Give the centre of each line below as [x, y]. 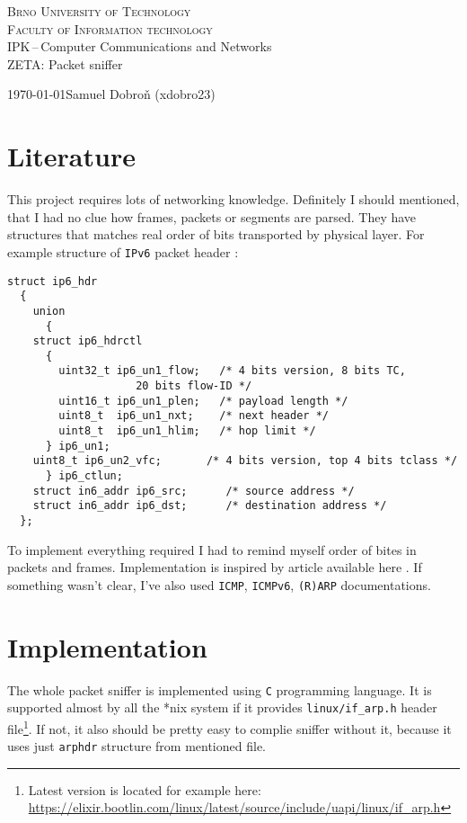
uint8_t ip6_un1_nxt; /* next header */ [194, 416]
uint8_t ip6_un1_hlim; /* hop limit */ [187, 431]
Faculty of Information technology [110, 28]
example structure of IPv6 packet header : [123, 251]
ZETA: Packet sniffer [65, 63]
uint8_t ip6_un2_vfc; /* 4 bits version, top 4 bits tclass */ [245, 461]
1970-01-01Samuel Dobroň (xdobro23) [111, 94]
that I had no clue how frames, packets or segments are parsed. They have [212, 216]
